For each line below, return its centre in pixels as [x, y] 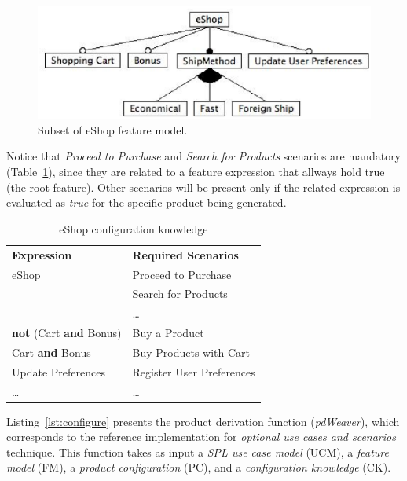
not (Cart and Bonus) [67, 333]
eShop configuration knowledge [134, 228]
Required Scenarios [185, 254]
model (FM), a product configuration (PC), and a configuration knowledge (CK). [199, 467]
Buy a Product [168, 333]
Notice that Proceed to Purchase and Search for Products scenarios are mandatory [204, 156]
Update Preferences [59, 371]
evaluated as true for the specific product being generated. [147, 202]
